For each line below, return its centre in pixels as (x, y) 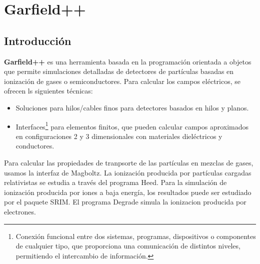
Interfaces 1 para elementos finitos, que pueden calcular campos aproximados (132, 125)
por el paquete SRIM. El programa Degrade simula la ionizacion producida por (125, 202)
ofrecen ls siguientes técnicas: (48, 91)
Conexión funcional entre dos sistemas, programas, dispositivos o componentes (136, 236)
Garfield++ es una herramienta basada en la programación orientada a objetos (128, 61)
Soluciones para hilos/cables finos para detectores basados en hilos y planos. (132, 107)
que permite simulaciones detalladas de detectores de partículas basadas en (119, 71)
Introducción (38, 40)
